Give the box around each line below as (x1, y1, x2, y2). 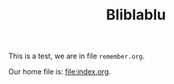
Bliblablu (106, 6, 166, 24)
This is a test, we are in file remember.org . (8, 51, 146, 61)
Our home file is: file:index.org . (8, 67, 112, 77)
